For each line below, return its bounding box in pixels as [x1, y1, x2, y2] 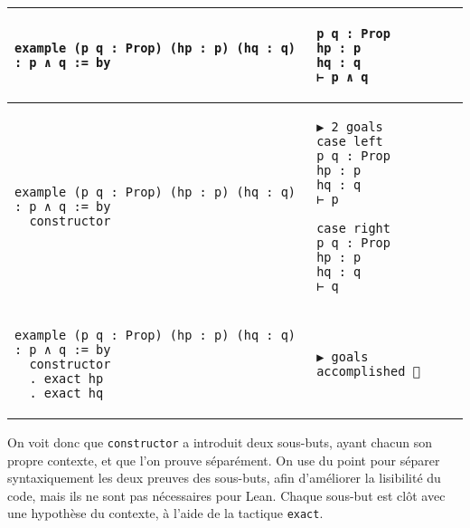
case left [316, 134, 383, 149]
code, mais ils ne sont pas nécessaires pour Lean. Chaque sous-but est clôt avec [7, 485, 446, 504]
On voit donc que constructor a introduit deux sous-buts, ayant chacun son [7, 433, 432, 451]
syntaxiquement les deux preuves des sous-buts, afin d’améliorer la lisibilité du [7, 468, 441, 487]
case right [316, 221, 390, 235]
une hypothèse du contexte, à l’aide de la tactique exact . [7, 504, 324, 523]
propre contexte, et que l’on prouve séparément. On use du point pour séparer [7, 450, 440, 469]
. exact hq [29, 386, 104, 400]
